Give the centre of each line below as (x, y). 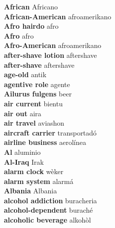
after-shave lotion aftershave (51, 55)
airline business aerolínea (45, 142)
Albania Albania (31, 191)
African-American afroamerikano (58, 16)
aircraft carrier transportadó (50, 132)
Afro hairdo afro (31, 26)
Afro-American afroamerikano (53, 45)
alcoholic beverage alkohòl (48, 220)
